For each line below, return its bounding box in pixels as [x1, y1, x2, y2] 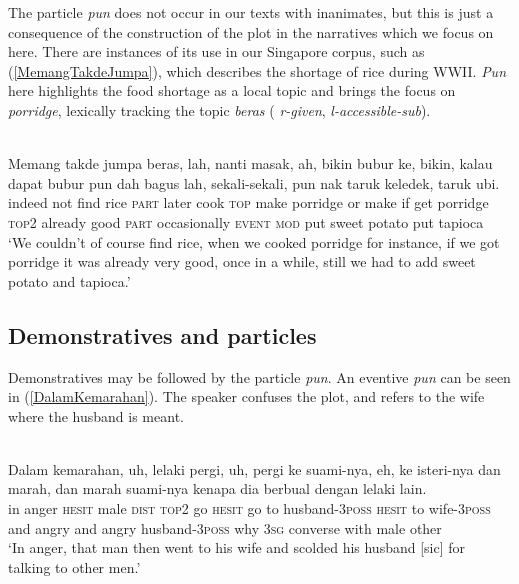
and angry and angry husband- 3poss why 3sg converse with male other [8, 517, 442, 538]
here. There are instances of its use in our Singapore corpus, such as [8, 41, 425, 62]
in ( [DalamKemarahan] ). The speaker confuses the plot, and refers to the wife [8, 386, 485, 407]
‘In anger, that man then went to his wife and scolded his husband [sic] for [8, 537, 466, 558]
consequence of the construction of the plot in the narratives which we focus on [8, 21, 494, 42]
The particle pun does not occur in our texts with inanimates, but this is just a [8, 2, 494, 22]
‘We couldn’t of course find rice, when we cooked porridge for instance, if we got [8, 231, 500, 252]
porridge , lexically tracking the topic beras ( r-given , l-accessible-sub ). [8, 99, 431, 120]
